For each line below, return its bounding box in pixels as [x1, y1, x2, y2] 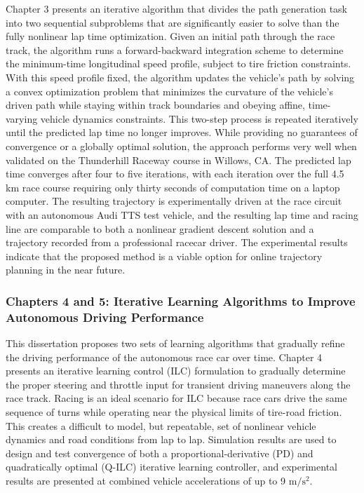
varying [6, 111, 38, 126]
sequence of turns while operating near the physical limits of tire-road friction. [6, 404, 342, 419]
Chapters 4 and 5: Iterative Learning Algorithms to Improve [6, 292, 356, 309]
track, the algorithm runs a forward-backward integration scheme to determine [6, 42, 344, 57]
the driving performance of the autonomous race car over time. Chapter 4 [6, 349, 323, 364]
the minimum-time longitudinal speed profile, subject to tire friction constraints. [6, 56, 351, 71]
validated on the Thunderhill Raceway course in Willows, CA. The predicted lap [6, 152, 351, 167]
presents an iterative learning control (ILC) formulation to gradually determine [6, 363, 346, 378]
